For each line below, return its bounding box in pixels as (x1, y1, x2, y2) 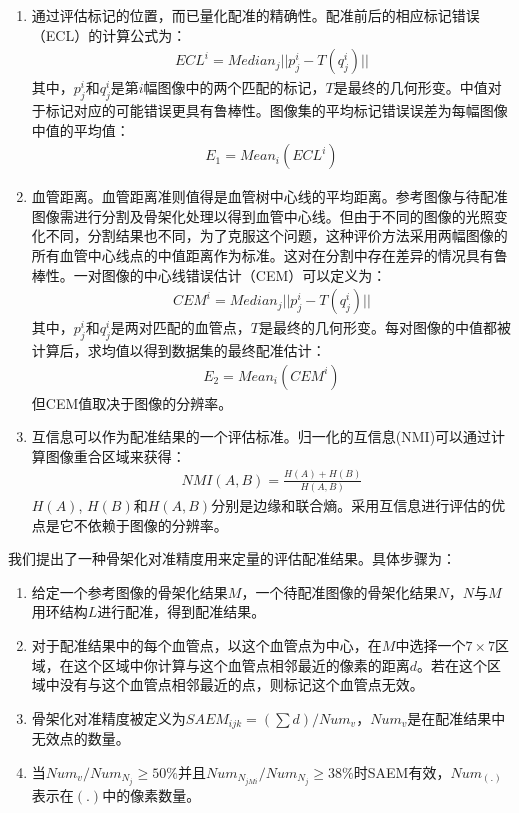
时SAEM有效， (353, 761, 451, 782)
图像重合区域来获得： (45, 445, 186, 466)
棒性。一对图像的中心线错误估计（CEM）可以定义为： (31, 264, 387, 285)
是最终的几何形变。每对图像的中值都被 (258, 317, 511, 338)
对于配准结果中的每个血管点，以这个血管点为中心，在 (31, 635, 382, 656)
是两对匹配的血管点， (110, 317, 251, 338)
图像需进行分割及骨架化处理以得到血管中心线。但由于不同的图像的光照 (31, 205, 494, 226)
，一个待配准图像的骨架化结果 (241, 581, 438, 602)
